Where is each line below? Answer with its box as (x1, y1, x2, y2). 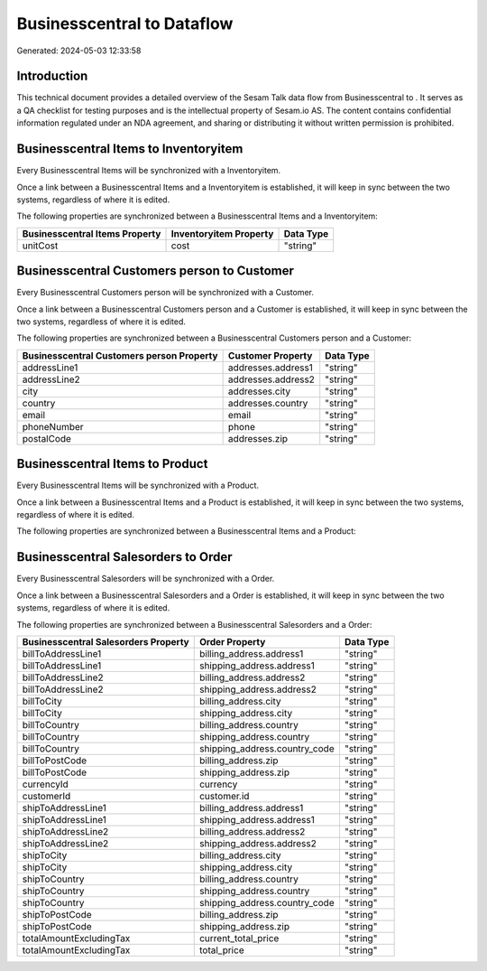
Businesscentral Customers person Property (22, 349, 218, 361)
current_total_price (198, 931, 280, 944)
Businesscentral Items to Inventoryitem (16, 141, 243, 157)
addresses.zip (227, 432, 289, 444)
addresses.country (227, 397, 308, 409)
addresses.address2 (227, 373, 316, 386)
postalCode (22, 432, 72, 444)
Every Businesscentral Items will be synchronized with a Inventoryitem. (16, 165, 281, 176)
